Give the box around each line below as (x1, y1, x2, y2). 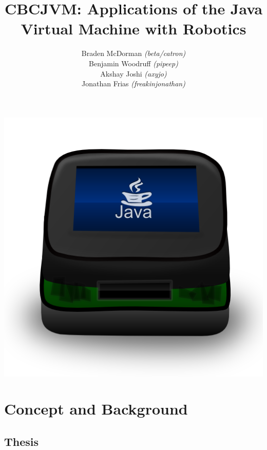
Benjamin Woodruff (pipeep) (89, 58, 178, 68)
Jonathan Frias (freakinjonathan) (82, 78, 185, 89)
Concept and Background (4, 398, 188, 419)
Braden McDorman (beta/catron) (81, 48, 186, 59)
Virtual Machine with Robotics (21, 18, 246, 39)
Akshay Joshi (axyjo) (100, 68, 167, 79)
